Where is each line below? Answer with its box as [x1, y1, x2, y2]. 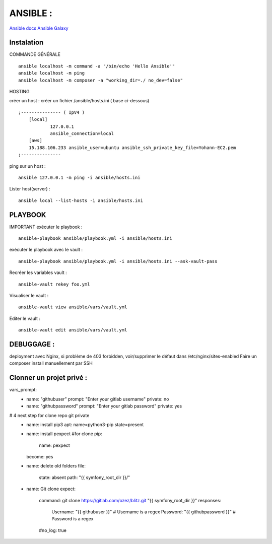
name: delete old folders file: [26, 463, 86, 469]
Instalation [9, 38, 44, 47]
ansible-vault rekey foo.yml [18, 281, 90, 287]
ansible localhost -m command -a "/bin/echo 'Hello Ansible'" [18, 63, 175, 69]
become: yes [26, 454, 53, 460]
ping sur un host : [9, 163, 46, 169]
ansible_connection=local [50, 130, 114, 136]
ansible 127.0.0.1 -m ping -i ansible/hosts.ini [18, 174, 141, 180]
